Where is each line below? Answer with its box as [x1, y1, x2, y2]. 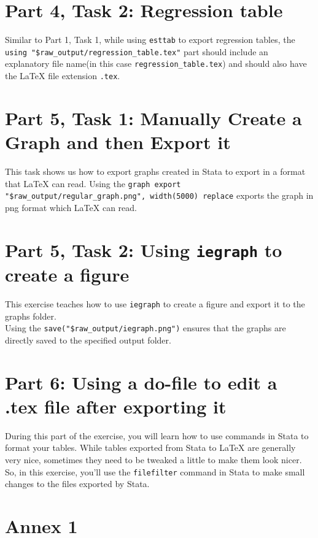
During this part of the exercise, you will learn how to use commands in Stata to [5, 429, 309, 442]
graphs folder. [5, 309, 56, 322]
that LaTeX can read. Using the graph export [5, 177, 181, 190]
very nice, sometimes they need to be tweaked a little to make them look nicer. [5, 453, 302, 466]
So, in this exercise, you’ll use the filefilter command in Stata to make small [5, 465, 305, 478]
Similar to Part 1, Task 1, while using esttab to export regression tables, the [5, 33, 295, 46]
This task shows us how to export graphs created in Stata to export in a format [5, 165, 306, 178]
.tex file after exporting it [5, 393, 227, 418]
